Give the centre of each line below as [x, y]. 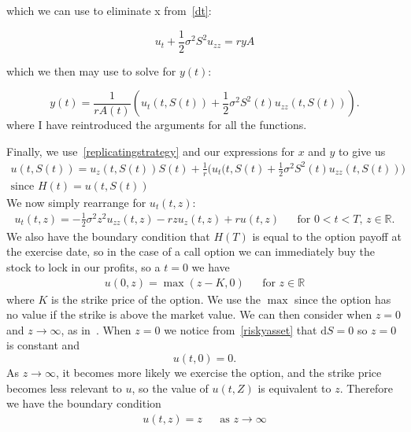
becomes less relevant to [64, 388]
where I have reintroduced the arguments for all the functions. [157, 125]
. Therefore [367, 388]
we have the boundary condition [84, 403]
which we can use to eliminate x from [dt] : [109, 10]
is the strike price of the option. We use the [156, 299]
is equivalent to [294, 388]
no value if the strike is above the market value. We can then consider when [189, 314]
